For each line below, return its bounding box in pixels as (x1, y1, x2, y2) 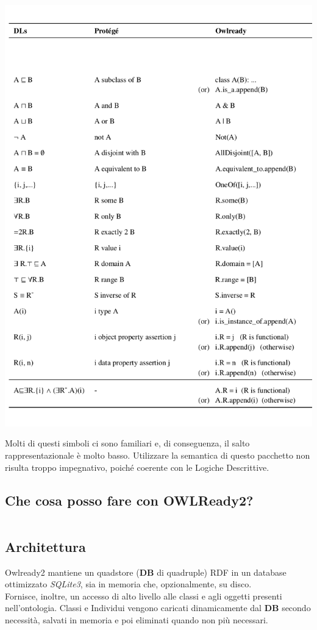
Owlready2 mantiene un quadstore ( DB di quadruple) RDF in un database (5, 565, 287, 578)
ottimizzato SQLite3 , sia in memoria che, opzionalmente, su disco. (5, 578, 252, 590)
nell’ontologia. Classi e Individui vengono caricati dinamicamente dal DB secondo (5, 601, 311, 614)
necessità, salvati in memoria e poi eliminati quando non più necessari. (5, 614, 268, 626)
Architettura (5, 537, 86, 556)
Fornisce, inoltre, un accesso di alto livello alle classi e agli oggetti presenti (5, 589, 282, 602)
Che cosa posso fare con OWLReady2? (5, 490, 254, 509)
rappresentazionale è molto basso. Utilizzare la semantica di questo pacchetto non (5, 449, 310, 462)
